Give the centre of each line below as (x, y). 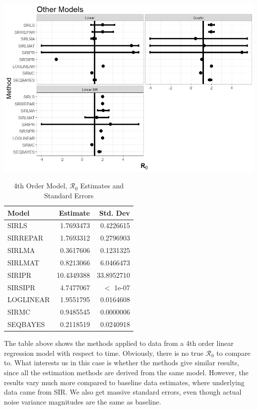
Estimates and (102, 186)
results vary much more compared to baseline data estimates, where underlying (124, 382)
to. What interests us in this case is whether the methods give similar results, (122, 363)
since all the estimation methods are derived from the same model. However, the (126, 372)
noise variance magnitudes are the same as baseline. (83, 401)
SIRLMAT (24, 262)
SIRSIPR (21, 287)
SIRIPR (20, 275)
